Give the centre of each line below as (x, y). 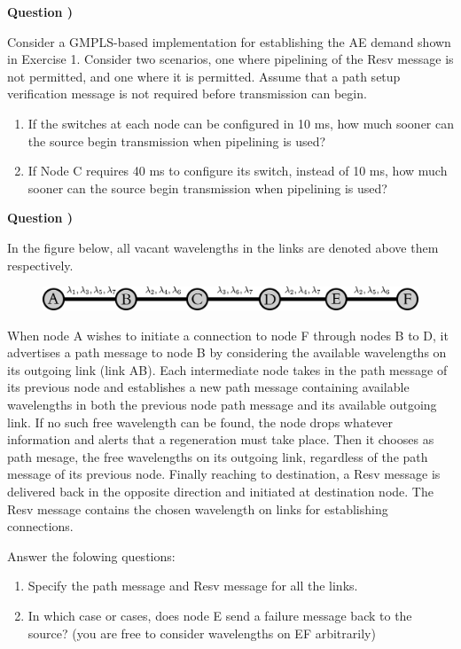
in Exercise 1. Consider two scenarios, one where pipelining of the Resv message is (230, 59)
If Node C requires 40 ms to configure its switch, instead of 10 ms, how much (238, 171)
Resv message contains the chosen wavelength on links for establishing (198, 508)
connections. (40, 526)
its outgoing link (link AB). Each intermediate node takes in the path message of (227, 369)
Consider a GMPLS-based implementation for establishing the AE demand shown (229, 41)
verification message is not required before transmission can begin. (187, 94)
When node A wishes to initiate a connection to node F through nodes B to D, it (228, 335)
